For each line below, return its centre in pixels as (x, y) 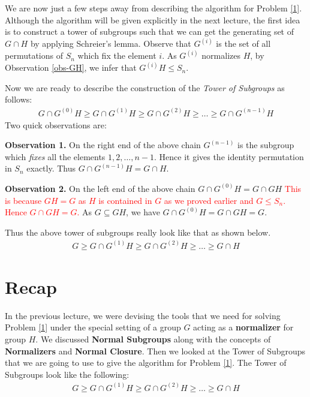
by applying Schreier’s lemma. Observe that (111, 43)
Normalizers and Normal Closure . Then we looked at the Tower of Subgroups (155, 351)
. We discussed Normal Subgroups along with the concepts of (153, 339)
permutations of (34, 55)
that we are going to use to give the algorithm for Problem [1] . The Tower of (146, 363)
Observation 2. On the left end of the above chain (100, 188)
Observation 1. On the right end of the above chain (103, 145)
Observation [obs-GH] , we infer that (71, 67)
